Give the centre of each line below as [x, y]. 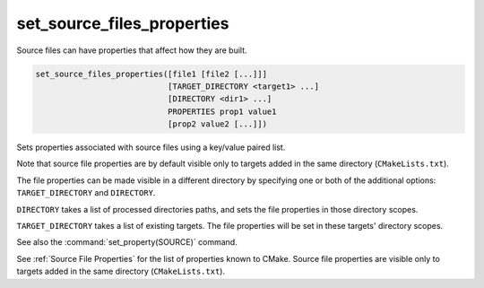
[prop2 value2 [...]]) [217, 124]
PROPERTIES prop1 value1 [222, 111]
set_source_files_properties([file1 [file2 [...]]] [151, 74]
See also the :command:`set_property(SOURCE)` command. [127, 242]
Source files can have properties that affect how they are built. [132, 50]
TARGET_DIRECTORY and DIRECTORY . [86, 193]
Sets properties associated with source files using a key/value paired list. [151, 147]
